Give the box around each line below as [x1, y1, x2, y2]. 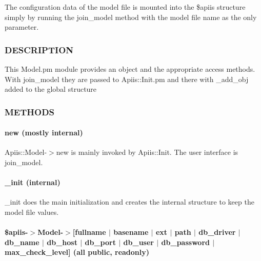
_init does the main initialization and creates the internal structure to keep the [5, 196, 254, 207]
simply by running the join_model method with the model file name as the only [5, 11, 257, 22]
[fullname [72, 227, 106, 237]
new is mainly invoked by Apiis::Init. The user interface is [56, 147, 238, 157]
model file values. [5, 207, 59, 217]
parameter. [5, 22, 39, 32]
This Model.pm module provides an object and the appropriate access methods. [5, 64, 255, 74]
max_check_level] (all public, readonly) [5, 247, 150, 257]
